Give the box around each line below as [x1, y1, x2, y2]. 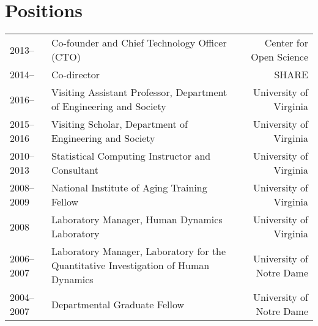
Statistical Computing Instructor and [51, 149, 211, 163]
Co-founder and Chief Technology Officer [51, 35, 227, 50]
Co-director [51, 67, 100, 82]
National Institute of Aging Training [51, 180, 207, 195]
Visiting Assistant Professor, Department [51, 85, 227, 100]
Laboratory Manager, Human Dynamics [51, 212, 223, 227]
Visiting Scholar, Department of [51, 117, 188, 132]
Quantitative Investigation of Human [51, 258, 210, 273]
